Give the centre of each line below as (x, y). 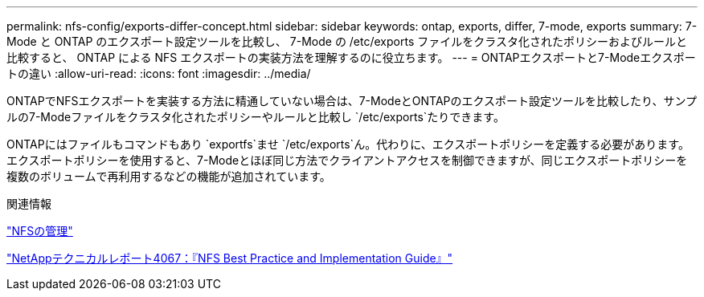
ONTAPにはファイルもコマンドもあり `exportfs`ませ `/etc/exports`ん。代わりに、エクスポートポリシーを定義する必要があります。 (348, 144)
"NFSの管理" (40, 231)
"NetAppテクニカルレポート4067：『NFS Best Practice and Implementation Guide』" (230, 258)
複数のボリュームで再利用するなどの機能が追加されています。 (169, 176)
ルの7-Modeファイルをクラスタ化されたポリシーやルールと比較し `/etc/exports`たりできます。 (256, 117)
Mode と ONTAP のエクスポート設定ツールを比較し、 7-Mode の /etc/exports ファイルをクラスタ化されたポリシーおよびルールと (347, 41)
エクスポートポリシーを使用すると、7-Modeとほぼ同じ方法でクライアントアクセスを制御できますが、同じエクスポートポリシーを (347, 160)
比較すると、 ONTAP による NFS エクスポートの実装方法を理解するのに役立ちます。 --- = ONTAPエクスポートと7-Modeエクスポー (351, 57)
